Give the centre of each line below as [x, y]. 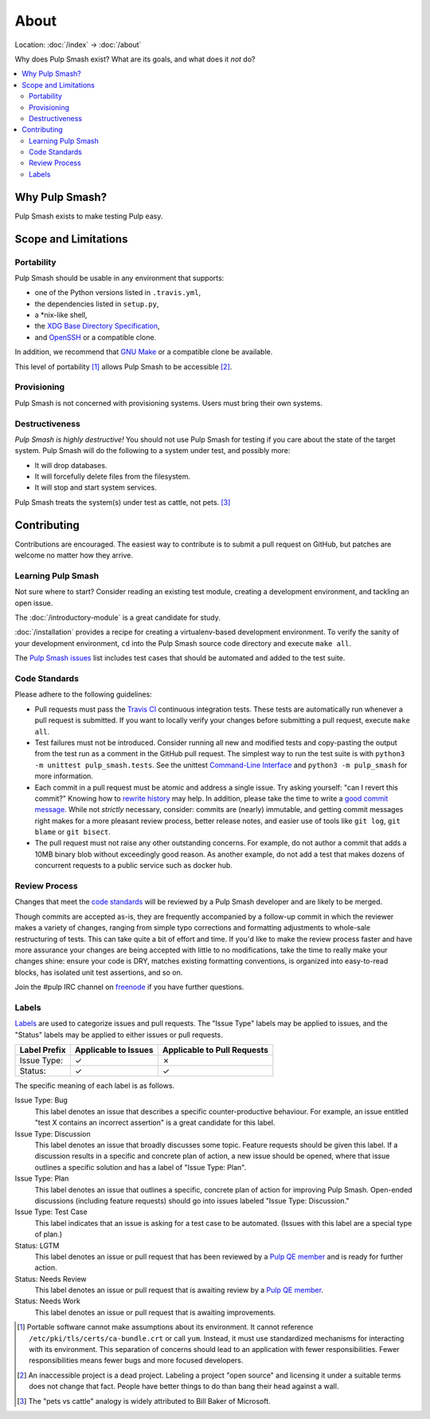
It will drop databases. [71, 465]
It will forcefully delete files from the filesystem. [113, 477]
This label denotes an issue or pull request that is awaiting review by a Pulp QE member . [179, 1290]
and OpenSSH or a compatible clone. [96, 337]
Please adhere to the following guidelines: [84, 695]
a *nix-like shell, [61, 315]
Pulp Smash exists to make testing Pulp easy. [89, 216]
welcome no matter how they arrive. [74, 555]
